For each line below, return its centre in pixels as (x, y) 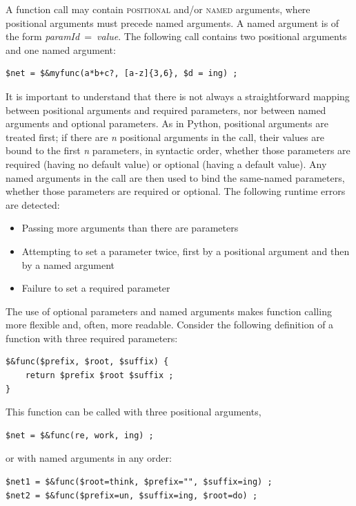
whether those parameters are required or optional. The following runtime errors (176, 191)
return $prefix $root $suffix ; (99, 376)
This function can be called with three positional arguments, (133, 412)
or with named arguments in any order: (89, 458)
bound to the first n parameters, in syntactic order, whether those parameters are (178, 150)
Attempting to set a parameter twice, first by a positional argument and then (186, 251)
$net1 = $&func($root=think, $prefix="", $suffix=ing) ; (139, 482)
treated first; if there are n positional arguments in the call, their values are (165, 137)
